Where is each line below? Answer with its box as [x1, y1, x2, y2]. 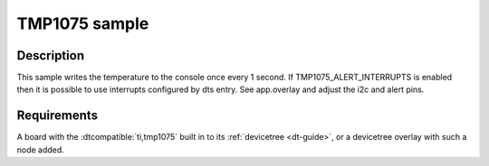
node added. [16, 144, 65, 155]
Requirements [16, 108, 99, 124]
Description [16, 48, 85, 63]
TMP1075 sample [16, 14, 149, 33]
